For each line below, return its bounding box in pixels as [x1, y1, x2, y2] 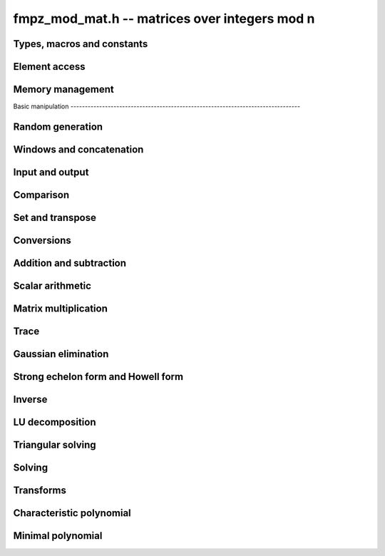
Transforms [13, 485, 67, 497]
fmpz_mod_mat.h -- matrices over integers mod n [13, 11, 315, 26]
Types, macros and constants [13, 38, 148, 50]
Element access [13, 61, 86, 73]
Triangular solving [13, 439, 96, 451]
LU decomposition [13, 416, 96, 428]
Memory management [13, 83, 114, 96]
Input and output [13, 166, 89, 178]
